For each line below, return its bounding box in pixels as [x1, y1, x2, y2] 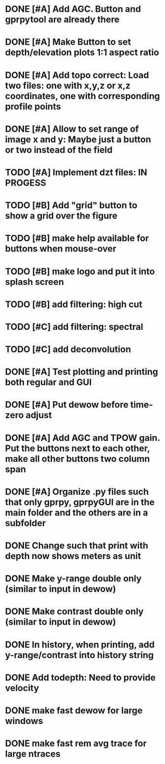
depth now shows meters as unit [5, 550, 141, 562]
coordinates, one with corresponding [5, 90, 160, 101]
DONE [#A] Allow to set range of [5, 123, 139, 134]
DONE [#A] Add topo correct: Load [5, 69, 149, 81]
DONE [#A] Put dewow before [5, 399, 129, 411]
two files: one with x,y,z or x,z [5, 80, 131, 91]
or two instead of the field [5, 144, 113, 156]
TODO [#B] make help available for [5, 233, 149, 244]
